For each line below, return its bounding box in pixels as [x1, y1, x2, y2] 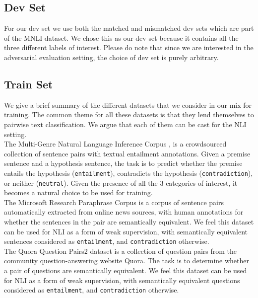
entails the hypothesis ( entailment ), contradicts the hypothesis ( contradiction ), [4, 167, 253, 178]
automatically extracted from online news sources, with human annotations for [4, 207, 244, 217]
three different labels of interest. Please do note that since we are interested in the [4, 42, 254, 53]
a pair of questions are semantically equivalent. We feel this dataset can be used [4, 265, 247, 276]
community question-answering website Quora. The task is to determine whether [4, 255, 250, 266]
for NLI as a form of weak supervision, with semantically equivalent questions [4, 275, 240, 285]
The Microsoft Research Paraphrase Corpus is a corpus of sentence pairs [4, 197, 224, 207]
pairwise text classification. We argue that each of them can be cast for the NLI [4, 119, 247, 129]
